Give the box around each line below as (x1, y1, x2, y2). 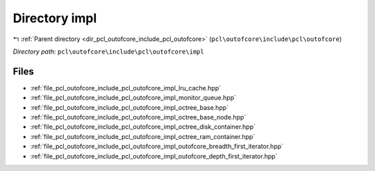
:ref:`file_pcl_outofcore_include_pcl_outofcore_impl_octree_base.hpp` (30, 103, 229, 111)
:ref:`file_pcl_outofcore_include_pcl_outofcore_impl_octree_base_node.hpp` (30, 113, 247, 122)
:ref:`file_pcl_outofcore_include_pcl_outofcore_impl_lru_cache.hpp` (30, 83, 222, 92)
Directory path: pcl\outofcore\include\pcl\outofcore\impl (12, 47, 204, 56)
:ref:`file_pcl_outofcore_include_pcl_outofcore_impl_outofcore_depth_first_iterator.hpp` (30, 152, 278, 160)
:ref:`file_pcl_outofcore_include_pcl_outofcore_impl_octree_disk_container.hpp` (30, 122, 256, 131)
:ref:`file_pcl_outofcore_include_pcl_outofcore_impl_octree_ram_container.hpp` (30, 132, 256, 140)
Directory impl (12, 10, 97, 26)
